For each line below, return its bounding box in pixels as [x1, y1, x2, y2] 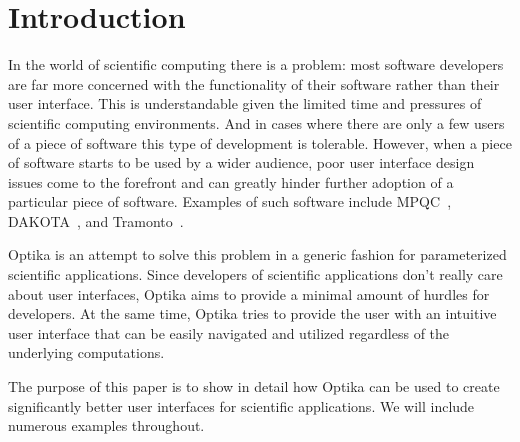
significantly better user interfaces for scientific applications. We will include [8, 395, 475, 416]
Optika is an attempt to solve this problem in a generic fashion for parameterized [8, 244, 507, 265]
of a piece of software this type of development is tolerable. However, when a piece [8, 132, 512, 153]
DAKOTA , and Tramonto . [8, 210, 184, 231]
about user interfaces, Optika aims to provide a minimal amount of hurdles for [8, 283, 490, 304]
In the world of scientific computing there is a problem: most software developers [8, 54, 504, 75]
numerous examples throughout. [8, 415, 205, 436]
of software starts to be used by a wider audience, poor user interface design [8, 152, 475, 173]
